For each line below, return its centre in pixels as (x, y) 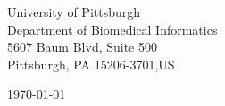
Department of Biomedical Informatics (112, 29)
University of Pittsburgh (74, 12)
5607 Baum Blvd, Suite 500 (82, 47)
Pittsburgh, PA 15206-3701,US (91, 64)
